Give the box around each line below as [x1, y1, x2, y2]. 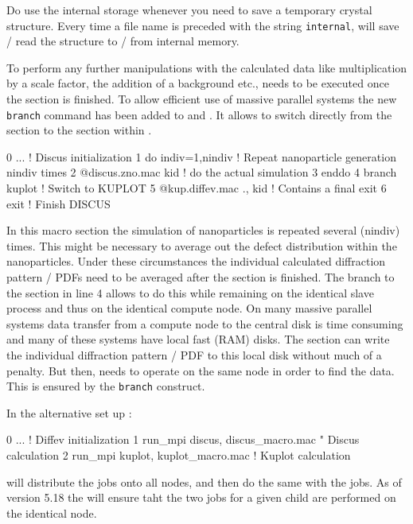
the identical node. [6, 504, 97, 521]
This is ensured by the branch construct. [6, 378, 205, 394]
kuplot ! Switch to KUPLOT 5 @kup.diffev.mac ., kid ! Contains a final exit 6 [6, 180, 387, 196]
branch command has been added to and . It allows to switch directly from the [6, 106, 392, 122]
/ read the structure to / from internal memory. [6, 33, 240, 49]
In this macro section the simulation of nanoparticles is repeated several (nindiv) [6, 222, 400, 239]
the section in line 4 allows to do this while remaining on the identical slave [6, 284, 374, 301]
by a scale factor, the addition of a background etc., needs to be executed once [6, 75, 389, 91]
